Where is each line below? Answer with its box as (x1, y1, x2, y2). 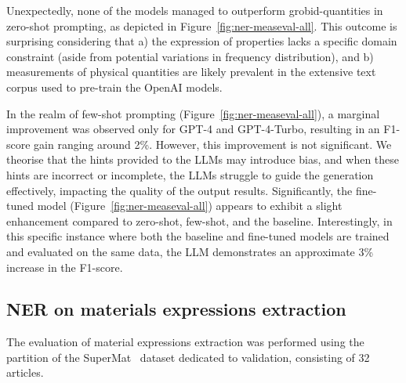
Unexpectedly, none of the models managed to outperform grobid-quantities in (6, 2, 383, 18)
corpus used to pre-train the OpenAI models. (6, 78, 223, 95)
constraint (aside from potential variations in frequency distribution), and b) (6, 48, 374, 64)
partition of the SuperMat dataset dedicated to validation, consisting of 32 (6, 349, 370, 365)
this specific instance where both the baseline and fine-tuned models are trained (6, 228, 390, 244)
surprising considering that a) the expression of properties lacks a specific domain (6, 33, 397, 49)
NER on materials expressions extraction (6, 297, 346, 321)
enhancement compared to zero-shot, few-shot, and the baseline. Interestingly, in (6, 212, 393, 229)
